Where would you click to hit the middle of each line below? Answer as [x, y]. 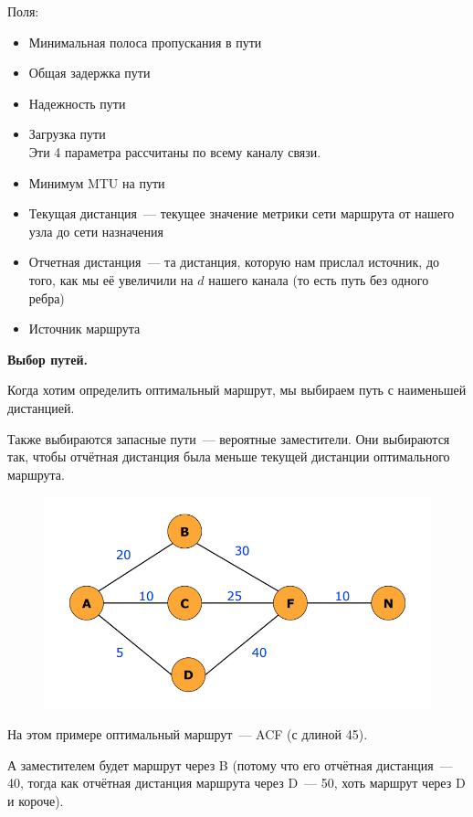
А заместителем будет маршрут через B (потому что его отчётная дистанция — [230, 764]
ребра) [47, 297]
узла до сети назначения [96, 231]
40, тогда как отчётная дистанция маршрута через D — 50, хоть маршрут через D [236, 783]
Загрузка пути [67, 134]
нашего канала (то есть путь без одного [319, 279]
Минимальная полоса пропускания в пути [145, 42]
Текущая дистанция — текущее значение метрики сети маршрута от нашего [242, 213]
